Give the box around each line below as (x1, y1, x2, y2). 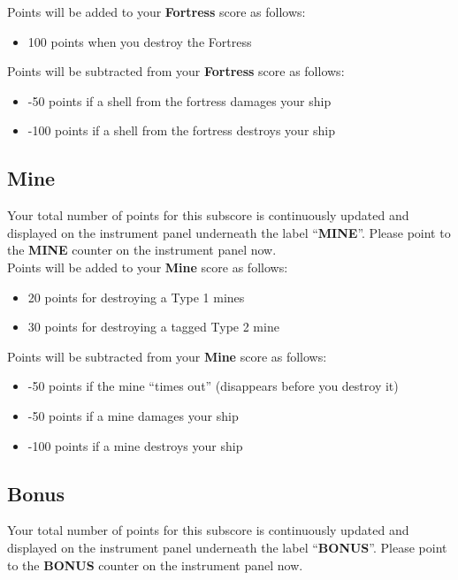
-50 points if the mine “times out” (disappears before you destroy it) (27, 377, 399, 395)
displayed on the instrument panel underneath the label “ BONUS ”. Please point (7, 538, 447, 556)
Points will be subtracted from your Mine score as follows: (7, 347, 327, 365)
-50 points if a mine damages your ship (27, 406, 239, 424)
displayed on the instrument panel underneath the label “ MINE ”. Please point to (7, 223, 451, 241)
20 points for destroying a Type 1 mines (27, 287, 245, 306)
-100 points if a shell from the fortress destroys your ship (27, 121, 336, 140)
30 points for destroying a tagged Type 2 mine (27, 317, 279, 336)
